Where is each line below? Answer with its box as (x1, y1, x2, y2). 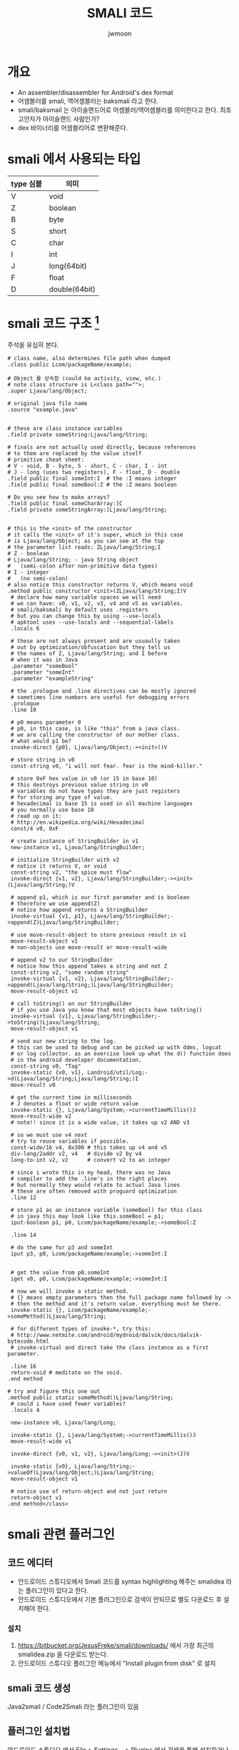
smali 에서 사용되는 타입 (7, 151, 141, 167)
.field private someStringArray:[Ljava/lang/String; (7, 506, 168, 513)
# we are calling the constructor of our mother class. (10, 731, 180, 738)
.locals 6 (10, 625, 40, 632)
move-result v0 (10, 1081, 56, 1088)
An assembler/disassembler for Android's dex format (17, 88, 173, 96)
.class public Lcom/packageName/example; (7, 361, 133, 368)
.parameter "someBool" (10, 662, 78, 670)
